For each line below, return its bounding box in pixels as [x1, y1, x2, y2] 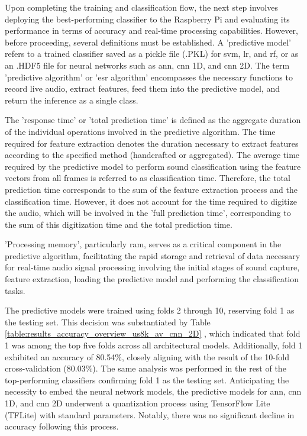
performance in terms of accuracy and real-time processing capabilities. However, [5, 24, 298, 37]
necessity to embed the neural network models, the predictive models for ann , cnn [5, 385, 302, 398]
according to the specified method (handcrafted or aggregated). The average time [5, 148, 300, 161]
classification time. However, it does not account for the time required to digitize [5, 195, 297, 207]
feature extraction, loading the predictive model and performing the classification [5, 273, 299, 285]
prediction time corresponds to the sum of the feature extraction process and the [5, 183, 298, 195]
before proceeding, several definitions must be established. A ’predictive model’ [5, 35, 291, 48]
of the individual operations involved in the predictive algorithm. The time [5, 125, 276, 137]
